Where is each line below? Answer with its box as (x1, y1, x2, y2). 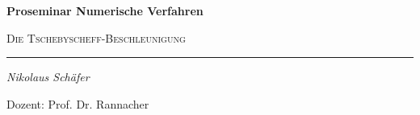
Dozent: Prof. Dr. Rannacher (6, 95, 149, 112)
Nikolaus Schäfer (6, 68, 90, 85)
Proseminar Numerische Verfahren (6, 2, 204, 18)
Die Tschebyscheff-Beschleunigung (6, 29, 186, 46)
